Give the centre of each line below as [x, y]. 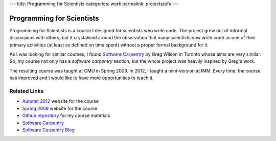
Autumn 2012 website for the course [61, 101]
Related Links [27, 91]
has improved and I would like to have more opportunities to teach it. [82, 78]
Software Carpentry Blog [49, 130]
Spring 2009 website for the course [60, 108]
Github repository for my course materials [66, 115]
